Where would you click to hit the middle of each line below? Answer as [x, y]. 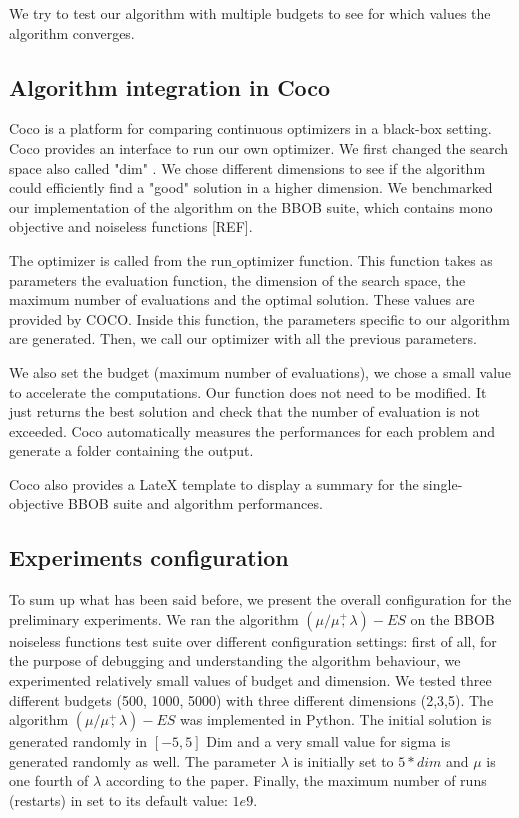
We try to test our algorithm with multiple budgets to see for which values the [250, 13]
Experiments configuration [149, 557]
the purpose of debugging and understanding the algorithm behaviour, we [235, 660]
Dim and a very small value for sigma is [328, 741]
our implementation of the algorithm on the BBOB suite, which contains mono [251, 206]
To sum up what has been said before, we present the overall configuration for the [260, 599]
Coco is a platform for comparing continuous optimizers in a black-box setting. [250, 128]
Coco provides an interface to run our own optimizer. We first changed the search [259, 147]
